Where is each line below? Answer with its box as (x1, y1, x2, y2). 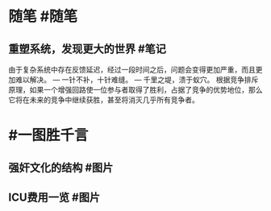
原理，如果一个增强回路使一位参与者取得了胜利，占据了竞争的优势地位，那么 (8, 85, 263, 94)
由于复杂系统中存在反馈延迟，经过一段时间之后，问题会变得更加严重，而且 (8, 65, 256, 74)
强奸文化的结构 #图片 (8, 160, 114, 174)
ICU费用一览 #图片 (8, 190, 101, 204)
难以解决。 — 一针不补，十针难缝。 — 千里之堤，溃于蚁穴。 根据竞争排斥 (15, 75, 259, 85)
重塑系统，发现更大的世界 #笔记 (8, 42, 167, 56)
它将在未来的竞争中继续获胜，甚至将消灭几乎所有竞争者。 (8, 95, 199, 105)
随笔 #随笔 (8, 7, 78, 26)
